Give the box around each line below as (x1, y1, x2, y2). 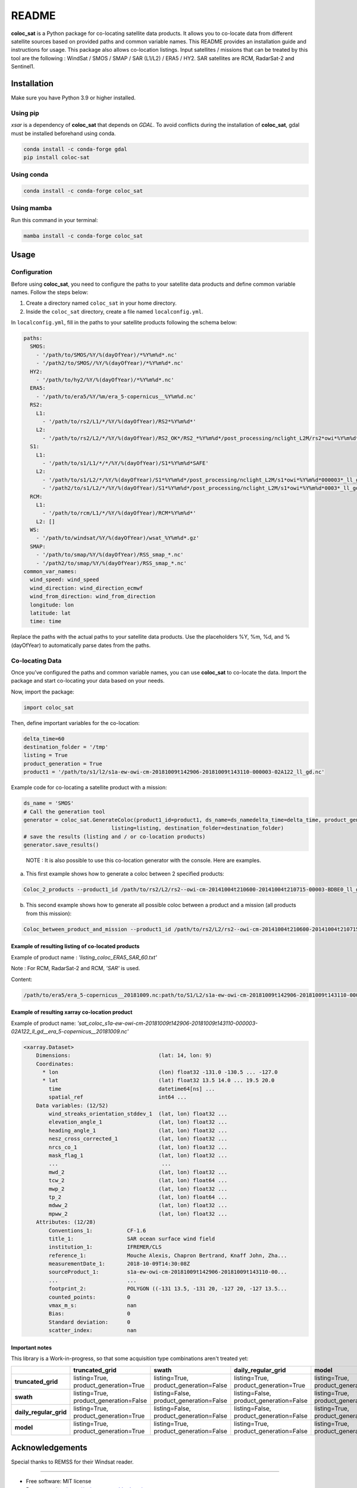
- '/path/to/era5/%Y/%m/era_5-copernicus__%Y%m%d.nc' (36, 393, 196, 400)
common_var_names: (23, 568, 77, 575)
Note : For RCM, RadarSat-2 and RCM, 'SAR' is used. (11, 965, 140, 972)
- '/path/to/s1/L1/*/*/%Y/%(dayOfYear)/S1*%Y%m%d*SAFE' (42, 459, 209, 467)
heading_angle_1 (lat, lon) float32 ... (48, 1127, 228, 1134)
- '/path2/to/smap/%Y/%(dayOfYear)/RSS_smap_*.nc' (36, 559, 187, 567)
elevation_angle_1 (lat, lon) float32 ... (48, 1119, 228, 1126)
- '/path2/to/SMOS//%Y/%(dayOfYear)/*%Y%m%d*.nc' (36, 360, 184, 367)
